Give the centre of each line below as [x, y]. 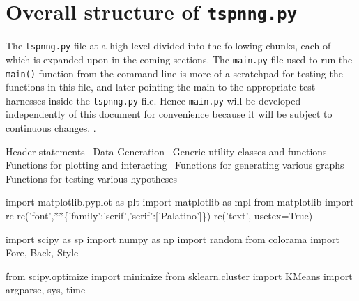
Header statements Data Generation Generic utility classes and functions [166, 151]
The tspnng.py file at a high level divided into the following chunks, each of [168, 46]
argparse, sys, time [46, 290]
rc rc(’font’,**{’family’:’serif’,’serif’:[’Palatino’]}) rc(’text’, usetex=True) [159, 216]
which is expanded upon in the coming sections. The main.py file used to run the [179, 59]
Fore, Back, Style [42, 253]
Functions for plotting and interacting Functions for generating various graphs [175, 165]
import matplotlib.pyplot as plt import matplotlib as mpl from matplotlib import [180, 202]
